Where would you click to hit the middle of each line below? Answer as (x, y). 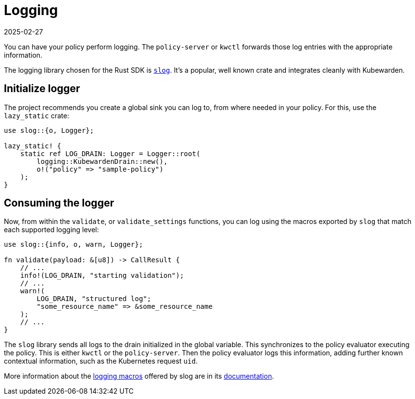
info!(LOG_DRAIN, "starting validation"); (102, 276)
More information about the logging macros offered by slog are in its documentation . (139, 376)
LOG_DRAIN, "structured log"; (94, 299)
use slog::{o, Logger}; (49, 130)
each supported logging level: (51, 230)
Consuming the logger (59, 203)
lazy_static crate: (37, 115)
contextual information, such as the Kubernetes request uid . (101, 361)
